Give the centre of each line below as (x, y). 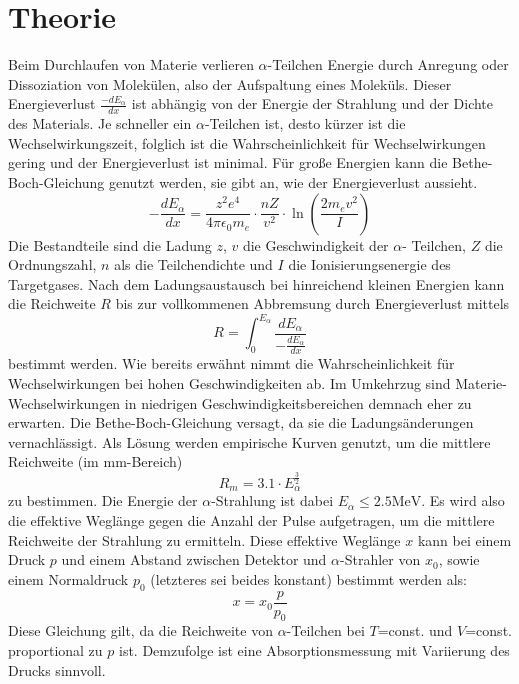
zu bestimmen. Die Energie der (103, 500)
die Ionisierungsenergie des (369, 264)
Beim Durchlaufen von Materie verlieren (131, 64)
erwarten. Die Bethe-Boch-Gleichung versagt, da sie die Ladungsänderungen (241, 422)
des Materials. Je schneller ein (100, 123)
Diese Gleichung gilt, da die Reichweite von (140, 630)
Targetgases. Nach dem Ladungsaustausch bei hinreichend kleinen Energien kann (256, 283)
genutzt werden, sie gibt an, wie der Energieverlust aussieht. (293, 181)
